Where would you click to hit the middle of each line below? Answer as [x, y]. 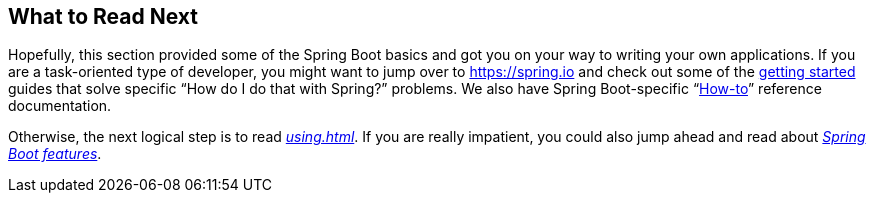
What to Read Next [103, 16]
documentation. [60, 106]
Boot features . [55, 154]
